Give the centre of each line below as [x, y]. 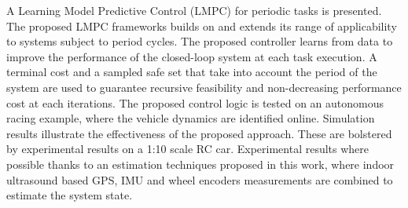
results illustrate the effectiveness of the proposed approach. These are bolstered [199, 133]
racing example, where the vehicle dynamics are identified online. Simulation [191, 118]
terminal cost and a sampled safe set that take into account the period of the [192, 72]
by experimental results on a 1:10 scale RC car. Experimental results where [188, 149]
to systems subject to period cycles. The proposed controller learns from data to [200, 41]
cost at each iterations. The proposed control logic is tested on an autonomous [195, 102]
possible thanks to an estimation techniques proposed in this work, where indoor [200, 164]
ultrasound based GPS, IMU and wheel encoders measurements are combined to [200, 179]
